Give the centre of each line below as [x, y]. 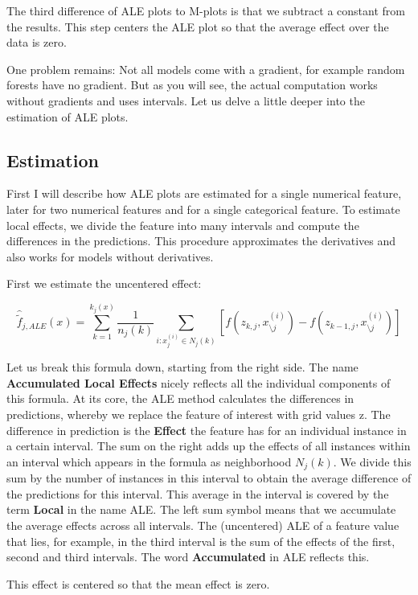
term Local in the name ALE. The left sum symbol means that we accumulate [201, 509]
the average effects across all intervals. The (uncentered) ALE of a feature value [203, 525]
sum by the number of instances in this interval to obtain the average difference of [209, 478]
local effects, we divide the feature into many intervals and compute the [183, 225]
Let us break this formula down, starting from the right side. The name [182, 367]
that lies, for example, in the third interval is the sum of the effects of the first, [201, 541]
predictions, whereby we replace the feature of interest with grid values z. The [199, 414]
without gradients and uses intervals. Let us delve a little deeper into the [186, 100]
